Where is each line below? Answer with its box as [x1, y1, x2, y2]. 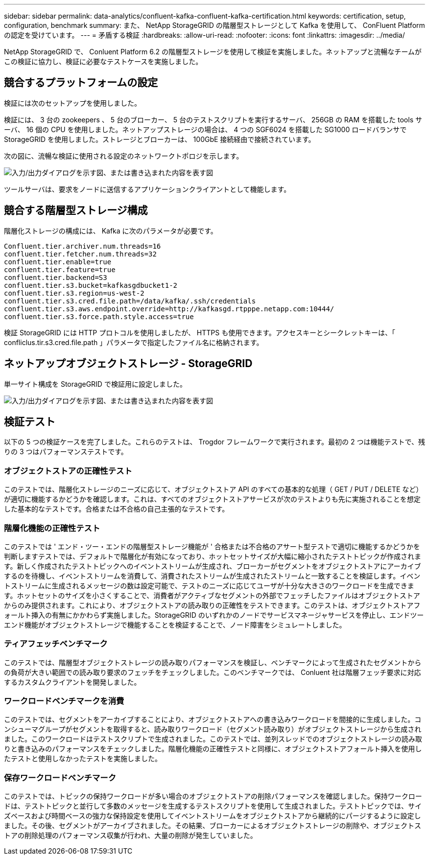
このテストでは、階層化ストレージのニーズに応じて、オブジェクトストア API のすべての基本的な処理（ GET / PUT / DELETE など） [4, 485, 423, 494]
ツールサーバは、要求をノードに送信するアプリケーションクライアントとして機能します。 [4, 185, 291, 193]
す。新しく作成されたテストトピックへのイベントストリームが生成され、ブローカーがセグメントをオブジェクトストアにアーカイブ [4, 561, 421, 570]
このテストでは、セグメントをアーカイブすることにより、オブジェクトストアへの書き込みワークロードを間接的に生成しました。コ [4, 715, 422, 724]
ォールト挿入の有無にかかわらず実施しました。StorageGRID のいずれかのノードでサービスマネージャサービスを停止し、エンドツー [4, 610, 424, 619]
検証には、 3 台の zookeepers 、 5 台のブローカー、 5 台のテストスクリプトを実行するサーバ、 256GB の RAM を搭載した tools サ [4, 115, 422, 124]
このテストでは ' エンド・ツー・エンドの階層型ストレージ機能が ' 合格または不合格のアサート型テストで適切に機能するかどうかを [4, 542, 420, 551]
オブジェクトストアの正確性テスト [4, 465, 132, 476]
